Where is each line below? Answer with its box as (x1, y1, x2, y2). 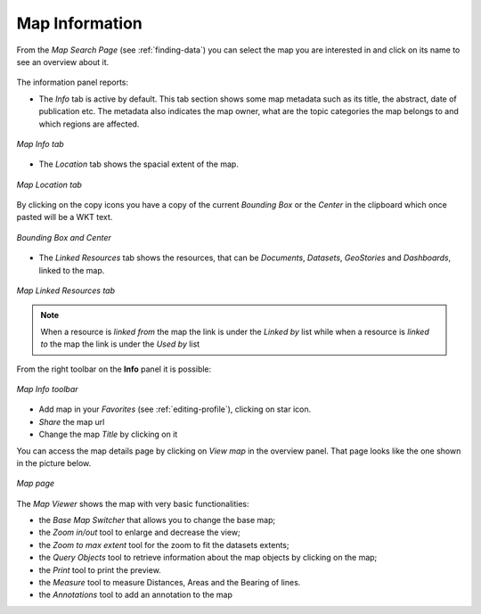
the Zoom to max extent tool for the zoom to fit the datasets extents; (38, 539, 289, 550)
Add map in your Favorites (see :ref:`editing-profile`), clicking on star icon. (38, 404, 312, 414)
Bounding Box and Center (16, 232, 111, 242)
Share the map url (38, 416, 105, 427)
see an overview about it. (16, 56, 110, 67)
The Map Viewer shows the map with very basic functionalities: (16, 498, 249, 509)
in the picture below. (16, 457, 92, 468)
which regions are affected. (38, 119, 140, 129)
